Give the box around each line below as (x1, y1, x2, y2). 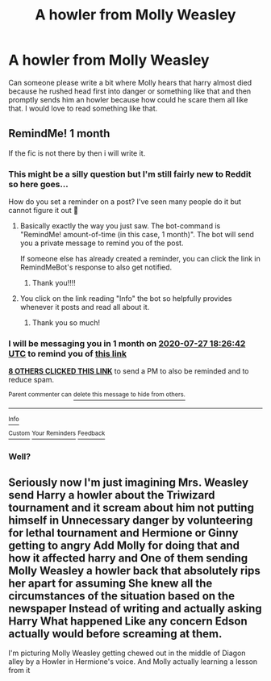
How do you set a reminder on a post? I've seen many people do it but (8, 197, 242, 207)
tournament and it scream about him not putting (8, 500, 254, 514)
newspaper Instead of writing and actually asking (8, 601, 262, 615)
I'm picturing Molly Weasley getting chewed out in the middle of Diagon (8, 648, 246, 658)
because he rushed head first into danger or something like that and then (8, 86, 252, 96)
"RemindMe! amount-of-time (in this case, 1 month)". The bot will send (19, 230, 254, 240)
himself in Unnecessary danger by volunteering (8, 513, 253, 527)
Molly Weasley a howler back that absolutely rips (8, 563, 261, 578)
